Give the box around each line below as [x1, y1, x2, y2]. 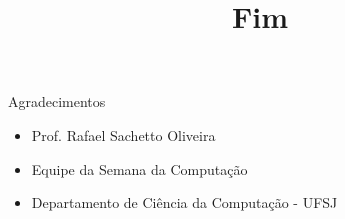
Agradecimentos [8, 91, 106, 112]
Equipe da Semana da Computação [31, 158, 248, 179]
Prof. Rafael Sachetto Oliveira [31, 124, 216, 145]
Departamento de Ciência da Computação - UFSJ [31, 192, 338, 213]
